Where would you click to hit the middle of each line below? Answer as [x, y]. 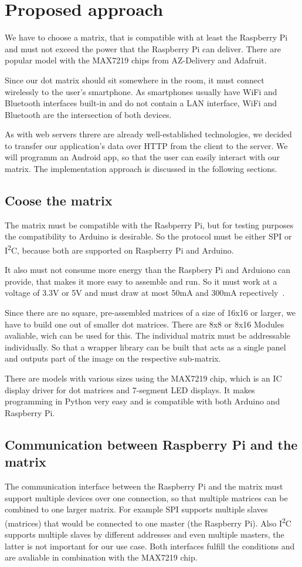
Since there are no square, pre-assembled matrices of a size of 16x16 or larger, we [150, 313]
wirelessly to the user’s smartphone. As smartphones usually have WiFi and [141, 91]
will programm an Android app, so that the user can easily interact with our [142, 157]
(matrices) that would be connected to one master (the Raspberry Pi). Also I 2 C [148, 522]
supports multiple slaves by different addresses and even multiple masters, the [145, 534]
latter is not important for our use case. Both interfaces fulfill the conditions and [150, 546]
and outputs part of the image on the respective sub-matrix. [113, 358]
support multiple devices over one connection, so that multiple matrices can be [146, 497]
